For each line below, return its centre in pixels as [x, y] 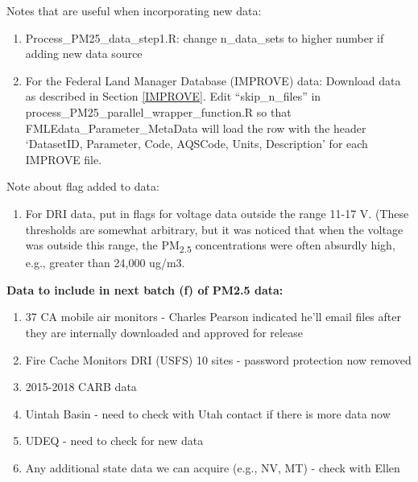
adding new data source [84, 54]
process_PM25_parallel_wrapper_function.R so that [158, 111]
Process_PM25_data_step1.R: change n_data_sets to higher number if [205, 37]
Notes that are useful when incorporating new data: [134, 10]
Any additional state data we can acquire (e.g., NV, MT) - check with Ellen [213, 468]
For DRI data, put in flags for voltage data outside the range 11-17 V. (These [217, 213]
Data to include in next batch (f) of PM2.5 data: [145, 289]
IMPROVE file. [64, 159]
